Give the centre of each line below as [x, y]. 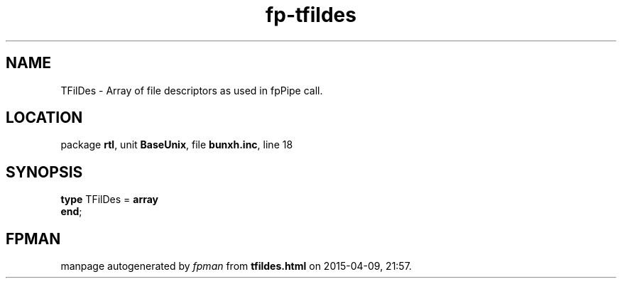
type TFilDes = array [110, 200]
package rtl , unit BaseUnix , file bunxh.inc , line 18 [177, 145]
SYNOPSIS [44, 172]
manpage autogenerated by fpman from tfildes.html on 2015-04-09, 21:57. [236, 266]
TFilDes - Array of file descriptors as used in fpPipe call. [192, 90]
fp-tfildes [311, 15]
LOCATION [44, 118]
